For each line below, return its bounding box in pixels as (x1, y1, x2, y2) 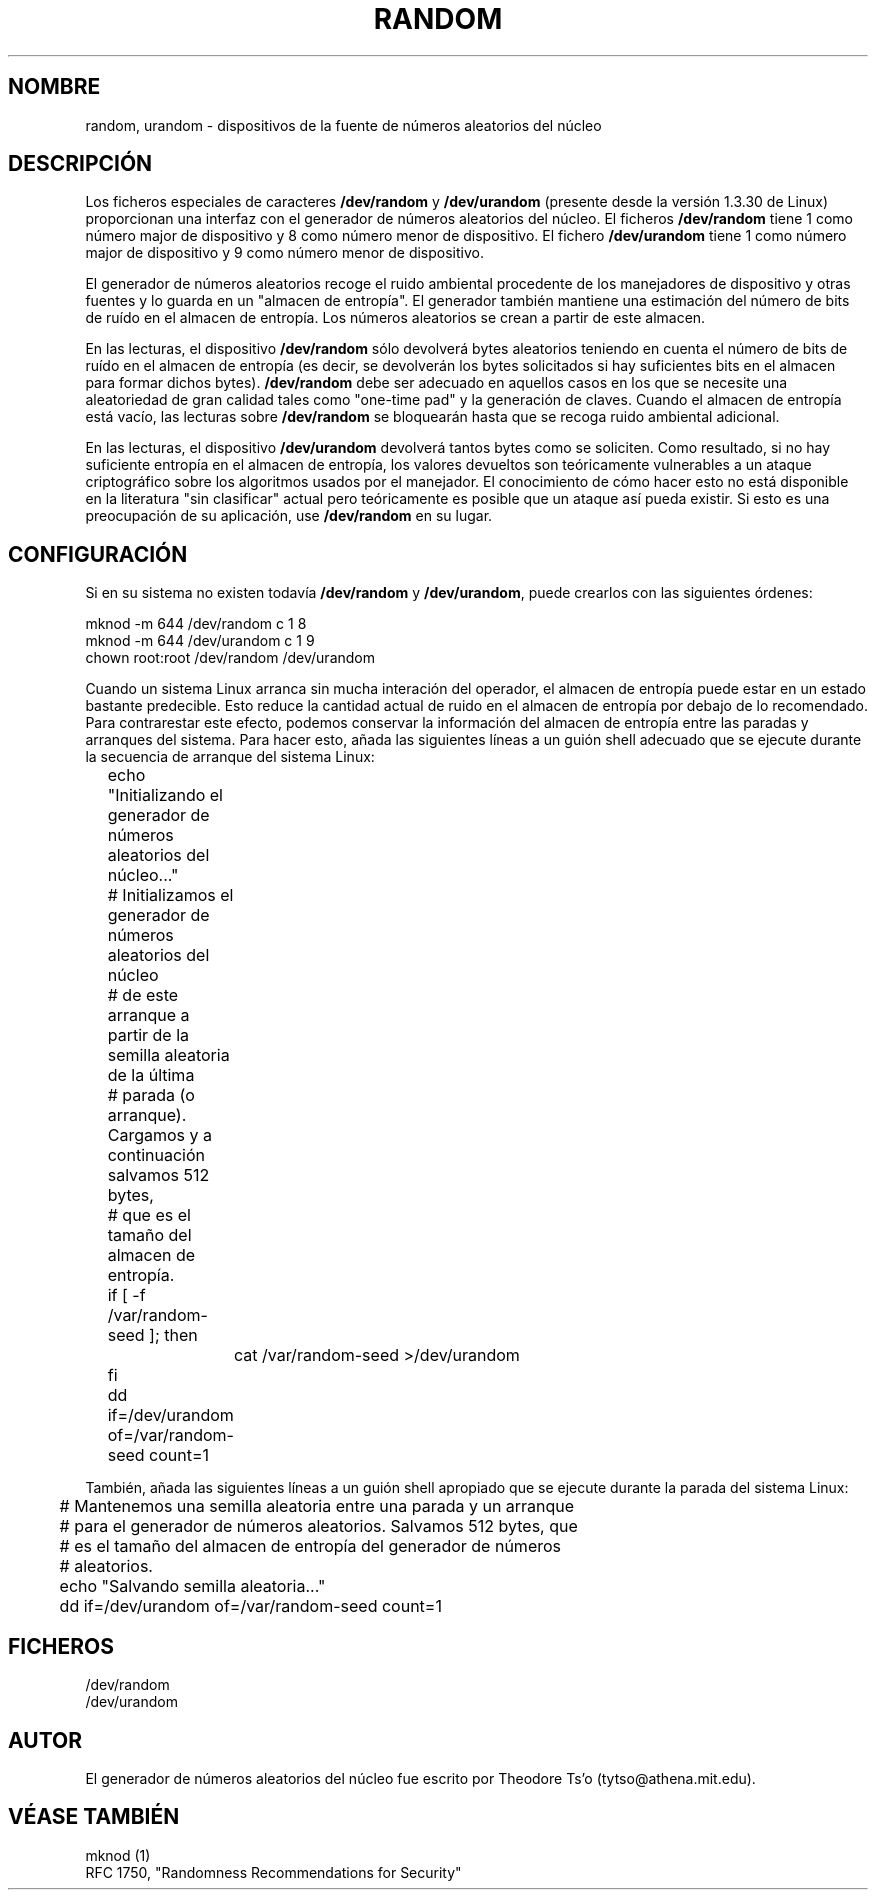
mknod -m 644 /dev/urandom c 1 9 (85, 632, 315, 650)
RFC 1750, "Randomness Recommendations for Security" (85, 1863, 462, 1881)
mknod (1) (85, 1846, 151, 1864)
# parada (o (107, 1085, 195, 1106)
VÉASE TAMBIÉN (8, 1804, 180, 1830)
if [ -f (107, 1285, 146, 1306)
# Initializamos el (107, 885, 234, 906)
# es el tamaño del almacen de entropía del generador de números (59, 1536, 561, 1557)
